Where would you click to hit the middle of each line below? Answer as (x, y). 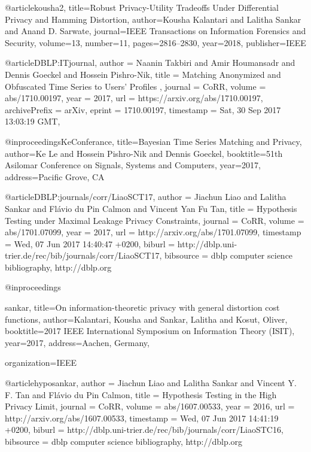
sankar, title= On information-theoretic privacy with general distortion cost (142, 307)
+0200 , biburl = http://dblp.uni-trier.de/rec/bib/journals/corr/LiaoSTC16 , (144, 430)
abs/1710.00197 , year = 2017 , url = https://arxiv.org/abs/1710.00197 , (134, 98)
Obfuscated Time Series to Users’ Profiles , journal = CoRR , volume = (135, 86)
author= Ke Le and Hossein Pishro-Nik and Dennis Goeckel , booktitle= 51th (144, 153)
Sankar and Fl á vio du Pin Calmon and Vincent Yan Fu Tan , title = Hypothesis (151, 208)
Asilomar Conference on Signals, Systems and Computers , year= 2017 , (133, 165)
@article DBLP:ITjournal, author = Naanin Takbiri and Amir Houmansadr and (150, 63)
